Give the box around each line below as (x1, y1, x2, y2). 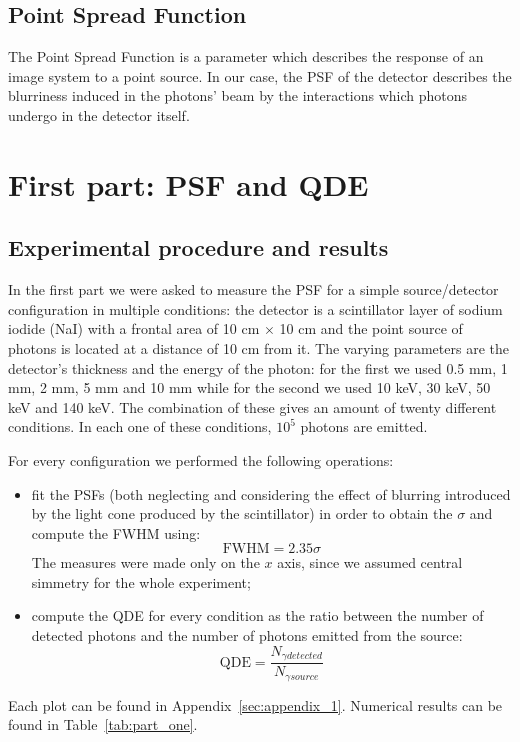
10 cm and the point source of (279, 318, 463, 339)
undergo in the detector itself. (8, 104, 190, 125)
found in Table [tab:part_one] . (8, 714, 198, 735)
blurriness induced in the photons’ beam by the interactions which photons (8, 85, 468, 106)
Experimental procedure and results (8, 232, 389, 263)
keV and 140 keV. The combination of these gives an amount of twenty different (8, 396, 497, 417)
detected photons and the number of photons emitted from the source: (31, 625, 463, 646)
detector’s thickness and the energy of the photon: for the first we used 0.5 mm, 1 (8, 357, 508, 378)
